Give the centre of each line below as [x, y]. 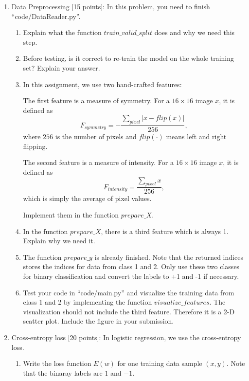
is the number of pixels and [96, 136]
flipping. [35, 146]
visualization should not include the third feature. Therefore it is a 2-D [129, 311]
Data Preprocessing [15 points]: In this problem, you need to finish [111, 6]
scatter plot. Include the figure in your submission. [98, 321]
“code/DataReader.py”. [46, 16]
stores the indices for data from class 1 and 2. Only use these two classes [131, 266]
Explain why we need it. [59, 241]
